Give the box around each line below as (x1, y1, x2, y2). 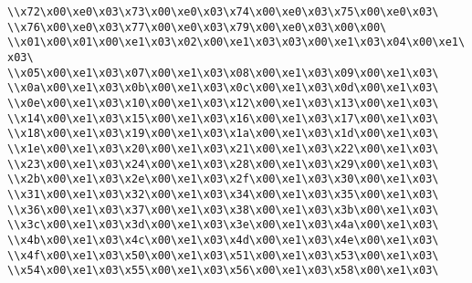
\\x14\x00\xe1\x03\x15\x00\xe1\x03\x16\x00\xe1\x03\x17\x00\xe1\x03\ (7, 111, 439, 125)
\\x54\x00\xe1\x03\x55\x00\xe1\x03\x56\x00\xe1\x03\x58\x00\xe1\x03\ (7, 264, 439, 278)
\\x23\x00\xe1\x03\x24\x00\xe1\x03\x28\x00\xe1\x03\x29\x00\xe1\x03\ (7, 157, 439, 171)
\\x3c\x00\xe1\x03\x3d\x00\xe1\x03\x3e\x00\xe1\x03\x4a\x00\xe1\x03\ (7, 218, 439, 232)
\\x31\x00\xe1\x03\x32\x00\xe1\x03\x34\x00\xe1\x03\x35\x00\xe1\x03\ (7, 187, 439, 201)
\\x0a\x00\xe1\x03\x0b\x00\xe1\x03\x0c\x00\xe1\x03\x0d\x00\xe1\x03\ (7, 81, 439, 95)
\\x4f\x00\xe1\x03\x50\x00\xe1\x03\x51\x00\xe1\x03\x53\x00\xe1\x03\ (7, 248, 439, 262)
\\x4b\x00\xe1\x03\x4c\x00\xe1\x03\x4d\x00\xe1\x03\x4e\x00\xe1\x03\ (7, 233, 439, 246)
